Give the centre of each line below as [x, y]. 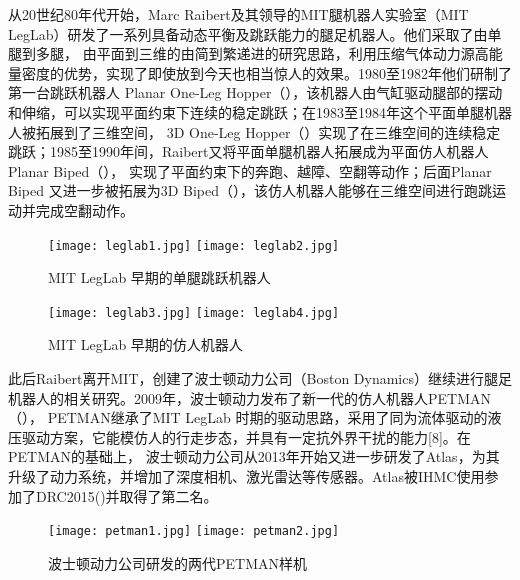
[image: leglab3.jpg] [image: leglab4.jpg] [194, 312]
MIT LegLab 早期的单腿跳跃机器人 [159, 277]
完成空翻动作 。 [84, 209]
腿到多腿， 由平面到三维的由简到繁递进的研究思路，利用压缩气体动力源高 [248, 53]
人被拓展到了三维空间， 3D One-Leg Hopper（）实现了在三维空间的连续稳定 [254, 131]
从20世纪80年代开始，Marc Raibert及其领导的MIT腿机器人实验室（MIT [238, 14]
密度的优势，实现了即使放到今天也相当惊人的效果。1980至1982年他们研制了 [266, 72]
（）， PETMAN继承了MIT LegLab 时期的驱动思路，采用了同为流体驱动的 [248, 417]
